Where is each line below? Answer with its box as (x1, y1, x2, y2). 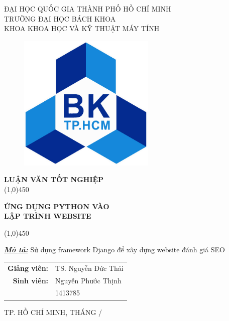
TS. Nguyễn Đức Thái (55, 262, 124, 273)
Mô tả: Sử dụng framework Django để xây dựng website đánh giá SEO (4, 244, 225, 255)
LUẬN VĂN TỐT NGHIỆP (4, 174, 104, 185)
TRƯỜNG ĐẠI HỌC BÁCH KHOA (4, 13, 116, 24)
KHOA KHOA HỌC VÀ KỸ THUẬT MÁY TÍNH (4, 23, 160, 34)
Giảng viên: (8, 262, 49, 273)
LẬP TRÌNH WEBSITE (4, 211, 91, 221)
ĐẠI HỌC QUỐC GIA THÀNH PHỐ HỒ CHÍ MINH (4, 4, 171, 14)
